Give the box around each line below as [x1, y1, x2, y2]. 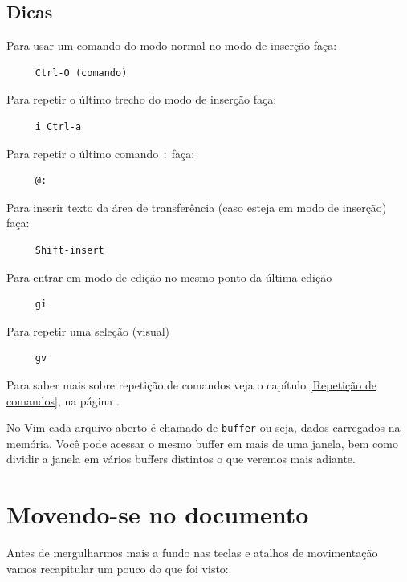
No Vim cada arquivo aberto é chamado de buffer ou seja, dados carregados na [6, 419, 401, 436]
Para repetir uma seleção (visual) [6, 322, 170, 339]
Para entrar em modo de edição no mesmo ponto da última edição [6, 268, 332, 285]
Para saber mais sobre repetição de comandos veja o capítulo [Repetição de [6, 376, 376, 393]
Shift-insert [35, 245, 104, 257]
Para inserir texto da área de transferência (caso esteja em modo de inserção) [6, 198, 387, 215]
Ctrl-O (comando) [35, 67, 128, 79]
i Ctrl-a [35, 120, 82, 132]
